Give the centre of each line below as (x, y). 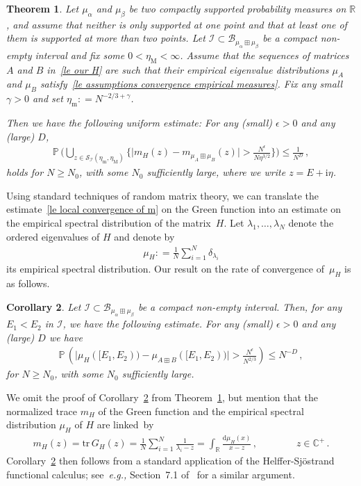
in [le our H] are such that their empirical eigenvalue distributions (188, 69)
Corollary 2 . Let (44, 306)
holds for (25, 172)
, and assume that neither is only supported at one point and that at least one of (177, 24)
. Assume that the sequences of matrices (265, 55)
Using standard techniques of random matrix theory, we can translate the (163, 195)
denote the (311, 222)
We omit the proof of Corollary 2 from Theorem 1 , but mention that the (162, 397)
